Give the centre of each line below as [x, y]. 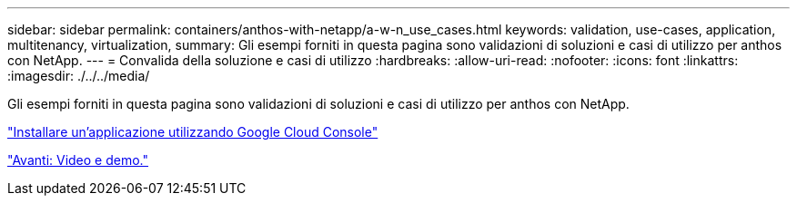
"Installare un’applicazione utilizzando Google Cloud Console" [193, 132]
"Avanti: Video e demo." [78, 160]
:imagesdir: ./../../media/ [79, 76]
